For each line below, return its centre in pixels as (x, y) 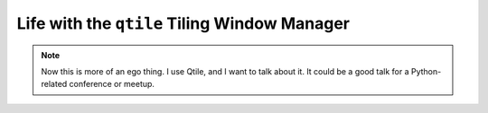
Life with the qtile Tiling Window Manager (183, 23)
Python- (426, 71)
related (54, 84)
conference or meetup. (112, 84)
